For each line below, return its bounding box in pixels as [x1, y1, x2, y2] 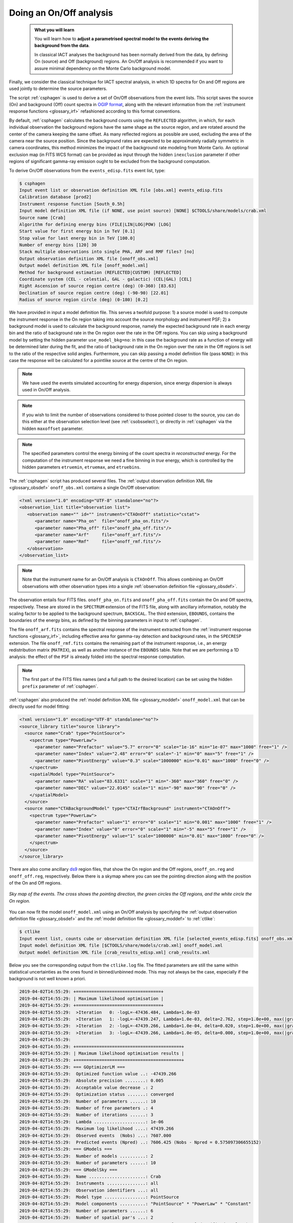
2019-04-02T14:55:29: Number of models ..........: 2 [19, 1153, 153, 1159]
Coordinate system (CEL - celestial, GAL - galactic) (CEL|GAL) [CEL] [19, 276, 192, 282]
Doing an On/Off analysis [9, 7, 113, 18]
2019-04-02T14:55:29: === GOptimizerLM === [19, 1064, 126, 1070]
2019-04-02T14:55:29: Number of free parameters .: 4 [19, 1106, 153, 1111]
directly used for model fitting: [9, 703, 70, 709]
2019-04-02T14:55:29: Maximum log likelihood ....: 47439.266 [19, 1126, 174, 1132]
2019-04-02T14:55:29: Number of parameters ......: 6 [19, 1208, 153, 1213]
